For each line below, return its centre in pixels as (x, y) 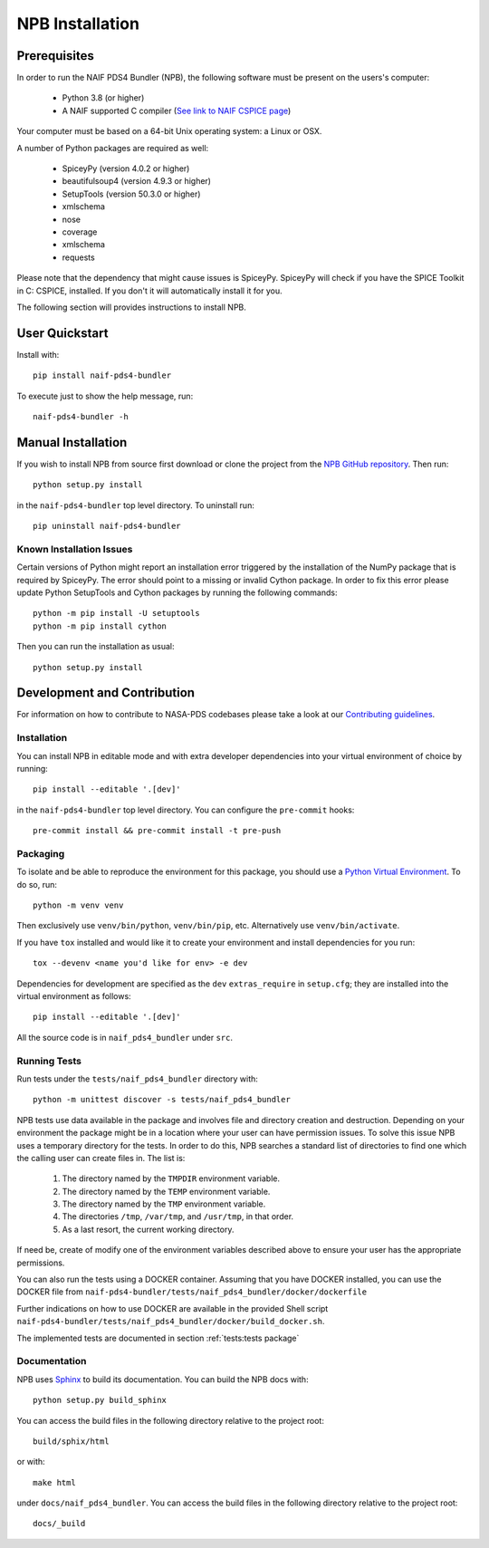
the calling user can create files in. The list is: (101, 1158)
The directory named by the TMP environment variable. (164, 1204)
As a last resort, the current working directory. (148, 1229)
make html (54, 1482)
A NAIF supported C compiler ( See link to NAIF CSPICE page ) (177, 111)
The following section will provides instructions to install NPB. (131, 307)
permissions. (41, 1263)
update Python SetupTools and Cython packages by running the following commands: (177, 592)
